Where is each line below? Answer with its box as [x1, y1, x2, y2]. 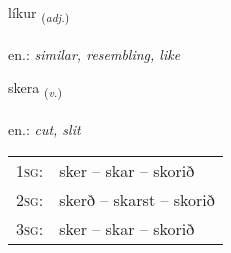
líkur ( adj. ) [8, 2, 70, 25]
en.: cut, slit [8, 119, 81, 140]
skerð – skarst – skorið [59, 187, 215, 211]
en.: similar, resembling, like [8, 43, 181, 64]
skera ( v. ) [8, 77, 62, 101]
